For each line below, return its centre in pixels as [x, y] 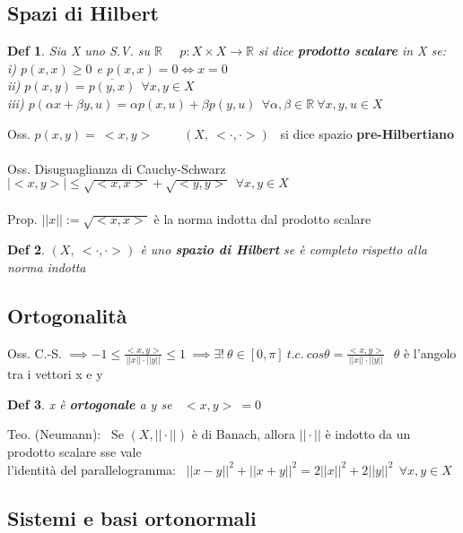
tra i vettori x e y [55, 374]
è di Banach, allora [243, 434]
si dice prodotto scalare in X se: [352, 51]
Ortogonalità [67, 316]
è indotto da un [368, 434]
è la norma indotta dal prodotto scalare [262, 218]
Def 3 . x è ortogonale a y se [90, 404]
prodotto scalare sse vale [74, 451]
